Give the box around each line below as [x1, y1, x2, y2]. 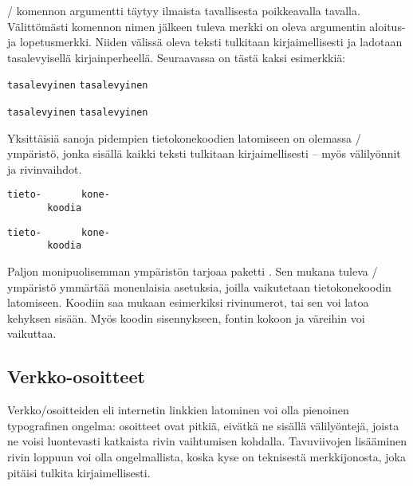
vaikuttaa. [7, 325, 57, 342]
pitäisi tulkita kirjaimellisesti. [7, 464, 151, 480]
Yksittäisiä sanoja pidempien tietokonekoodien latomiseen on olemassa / [7, 129, 361, 146]
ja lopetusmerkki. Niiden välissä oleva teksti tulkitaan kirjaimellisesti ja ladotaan [7, 33, 403, 50]
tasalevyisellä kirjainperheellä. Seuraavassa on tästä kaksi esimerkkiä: [7, 49, 346, 65]
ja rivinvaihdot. [7, 160, 82, 177]
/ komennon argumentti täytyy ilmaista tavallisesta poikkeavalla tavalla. [7, 2, 360, 18]
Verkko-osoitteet [7, 364, 145, 389]
